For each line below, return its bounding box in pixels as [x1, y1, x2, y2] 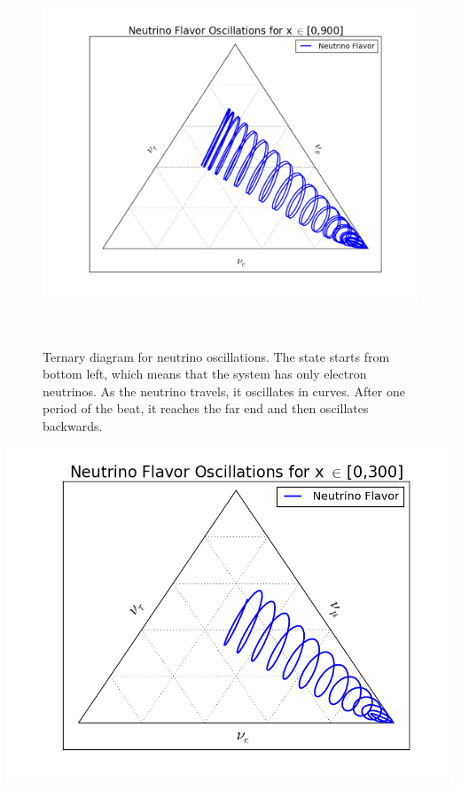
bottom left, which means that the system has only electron [43, 364, 367, 383]
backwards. [43, 417, 103, 435]
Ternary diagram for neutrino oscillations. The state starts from [43, 347, 390, 365]
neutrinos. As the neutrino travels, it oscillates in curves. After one [43, 381, 405, 400]
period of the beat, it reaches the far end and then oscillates [43, 399, 369, 418]
